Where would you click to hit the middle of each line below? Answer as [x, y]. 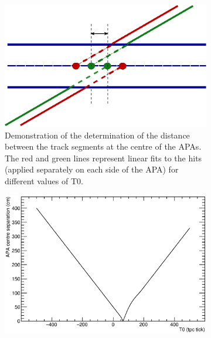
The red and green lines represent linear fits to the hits [103, 158]
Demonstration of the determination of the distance [97, 135]
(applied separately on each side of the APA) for [92, 169]
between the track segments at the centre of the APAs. [103, 146]
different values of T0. [44, 181]
